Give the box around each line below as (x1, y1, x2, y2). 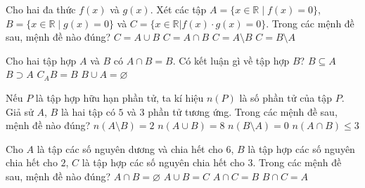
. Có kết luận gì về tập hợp (172, 53, 290, 67)
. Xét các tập (150, 2, 207, 16)
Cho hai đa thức (6, 2, 76, 16)
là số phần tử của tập (239, 90, 333, 105)
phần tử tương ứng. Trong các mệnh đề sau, (148, 104, 338, 119)
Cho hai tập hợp (6, 53, 77, 67)
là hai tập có (60, 104, 115, 119)
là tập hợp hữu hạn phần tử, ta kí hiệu (35, 90, 204, 105)
